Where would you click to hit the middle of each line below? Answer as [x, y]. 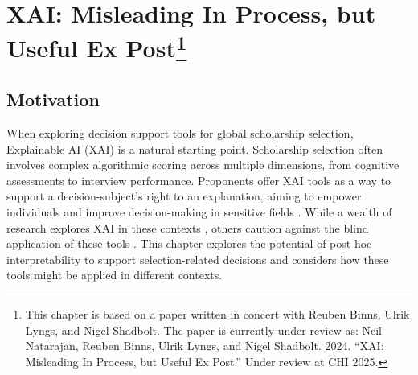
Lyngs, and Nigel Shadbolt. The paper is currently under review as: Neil [204, 330]
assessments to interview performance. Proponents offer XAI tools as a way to [199, 180]
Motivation [53, 99]
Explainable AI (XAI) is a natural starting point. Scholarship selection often [195, 148]
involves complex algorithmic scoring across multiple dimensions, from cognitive [203, 165]
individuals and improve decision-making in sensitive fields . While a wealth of [199, 212]
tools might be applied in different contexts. [115, 275]
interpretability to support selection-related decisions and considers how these [198, 259]
